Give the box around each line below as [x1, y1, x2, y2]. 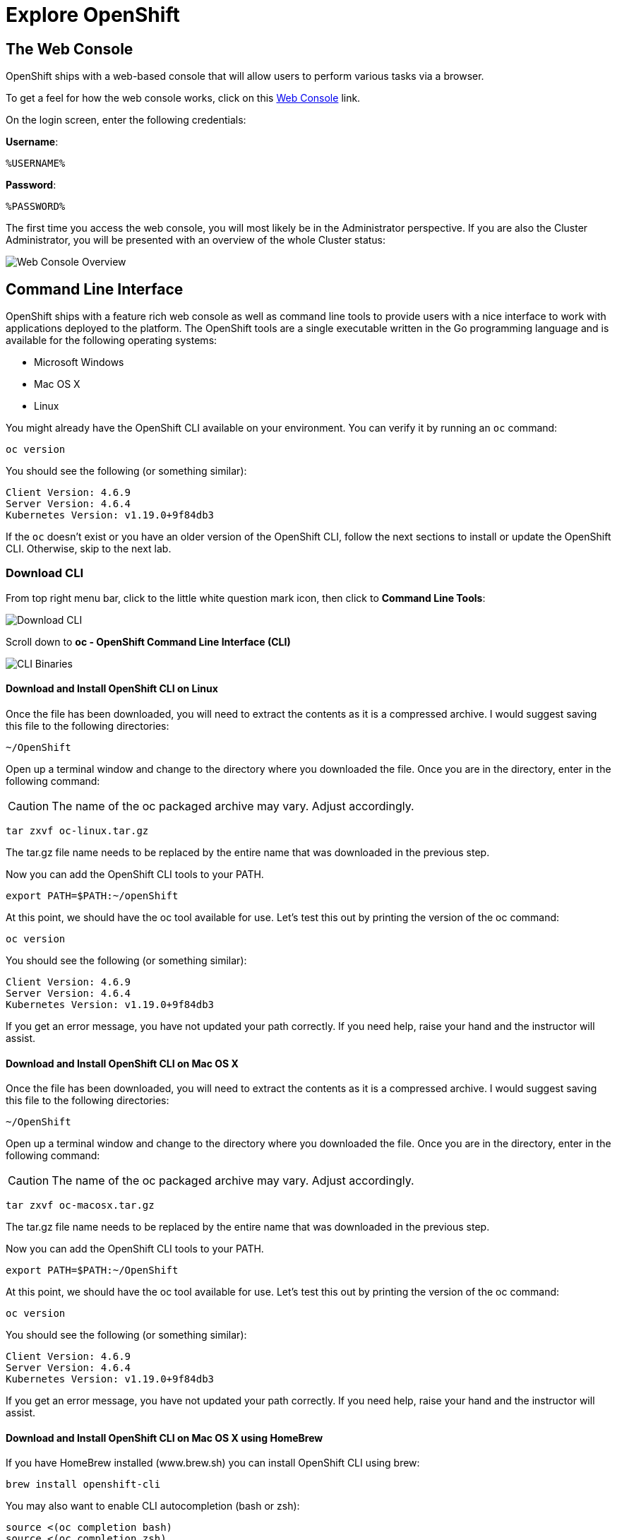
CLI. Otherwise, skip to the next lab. [6, 543, 172, 555]
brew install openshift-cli [6, 1479, 161, 1491]
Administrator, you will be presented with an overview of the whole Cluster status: [6, 234, 386, 247]
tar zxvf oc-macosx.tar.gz [6, 1200, 155, 1212]
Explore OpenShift [6, 3, 180, 27]
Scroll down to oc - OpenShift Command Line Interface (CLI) [6, 635, 291, 648]
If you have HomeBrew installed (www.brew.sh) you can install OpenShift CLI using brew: [6, 1457, 420, 1469]
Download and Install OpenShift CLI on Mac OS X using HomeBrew [6, 1431, 323, 1444]
